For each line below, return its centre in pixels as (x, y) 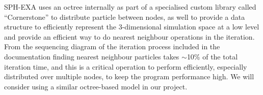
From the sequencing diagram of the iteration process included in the (112, 46)
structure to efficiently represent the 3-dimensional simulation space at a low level (132, 27)
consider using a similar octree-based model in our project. (96, 86)
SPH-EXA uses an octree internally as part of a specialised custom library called (130, 7)
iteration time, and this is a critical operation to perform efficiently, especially (126, 66)
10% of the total (212, 56)
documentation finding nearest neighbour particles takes (92, 56)
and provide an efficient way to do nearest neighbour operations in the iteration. (129, 36)
